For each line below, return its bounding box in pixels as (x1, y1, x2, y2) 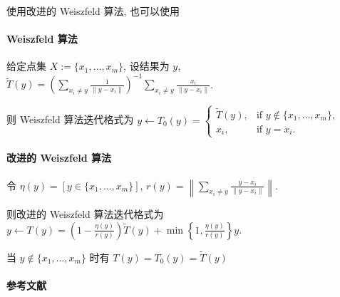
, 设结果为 (123, 58, 170, 73)
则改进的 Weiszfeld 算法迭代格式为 (6, 206, 164, 221)
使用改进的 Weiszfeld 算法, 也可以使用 (6, 4, 180, 18)
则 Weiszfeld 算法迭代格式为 (6, 112, 134, 127)
